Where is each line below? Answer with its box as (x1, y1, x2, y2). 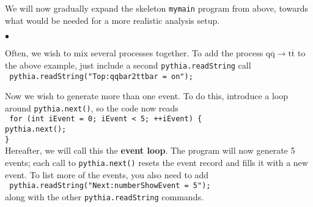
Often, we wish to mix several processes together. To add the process (5, 47, 263, 59)
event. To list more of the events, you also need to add (5, 168, 209, 181)
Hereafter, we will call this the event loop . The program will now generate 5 (5, 144, 295, 157)
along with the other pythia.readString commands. (5, 190, 204, 203)
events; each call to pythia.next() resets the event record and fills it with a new (5, 156, 308, 168)
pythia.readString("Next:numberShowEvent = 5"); (9, 181, 211, 190)
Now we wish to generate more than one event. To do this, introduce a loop (5, 89, 289, 102)
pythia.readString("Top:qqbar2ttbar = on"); (9, 72, 193, 81)
